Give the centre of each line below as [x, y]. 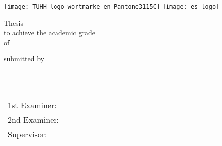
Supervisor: [28, 134]
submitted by [24, 59]
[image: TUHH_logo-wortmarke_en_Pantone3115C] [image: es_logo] [112, 7]
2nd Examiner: [33, 120]
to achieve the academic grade [50, 32]
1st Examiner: [32, 105]
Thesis [14, 23]
